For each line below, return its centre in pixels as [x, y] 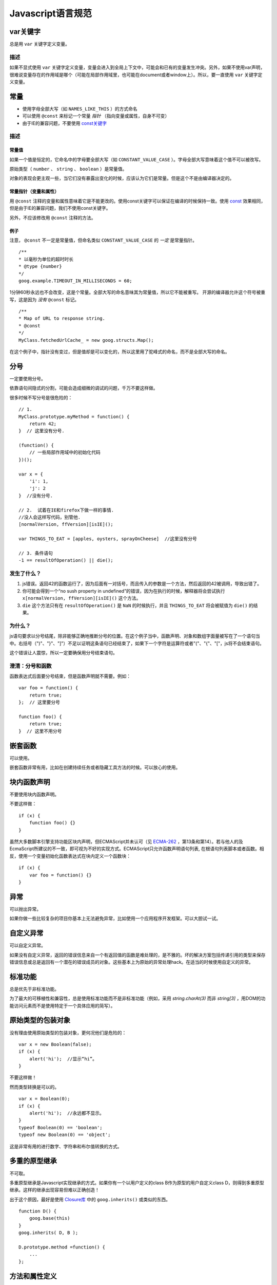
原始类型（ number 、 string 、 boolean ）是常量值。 [68, 169]
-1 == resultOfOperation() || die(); [66, 561]
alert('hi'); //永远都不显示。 [67, 1113]
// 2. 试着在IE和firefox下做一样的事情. [66, 510]
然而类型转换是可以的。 [34, 1087]
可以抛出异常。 [25, 909]
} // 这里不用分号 [40, 731]
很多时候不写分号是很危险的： [41, 397]
